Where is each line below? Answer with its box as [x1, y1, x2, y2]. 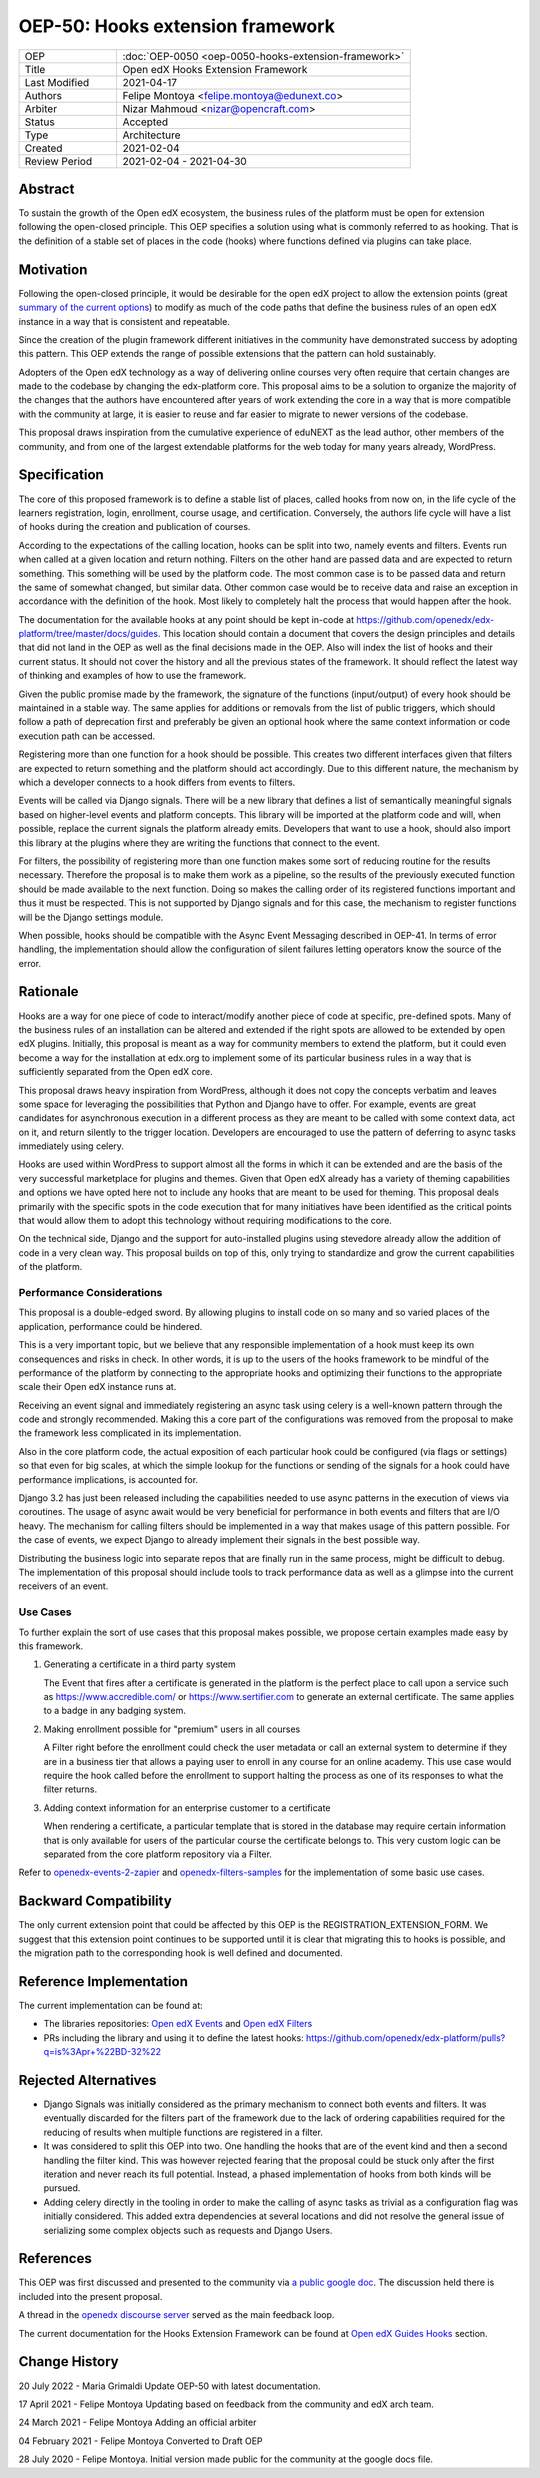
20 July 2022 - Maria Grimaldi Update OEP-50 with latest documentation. [18, 2380, 321, 2392]
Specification [18, 466, 104, 484]
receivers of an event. [18, 1580, 109, 1592]
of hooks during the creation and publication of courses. [18, 521, 251, 533]
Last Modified [24, 75, 90, 89]
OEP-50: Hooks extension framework [18, 15, 335, 37]
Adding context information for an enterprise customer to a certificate [43, 1801, 331, 1814]
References [18, 2250, 92, 2267]
